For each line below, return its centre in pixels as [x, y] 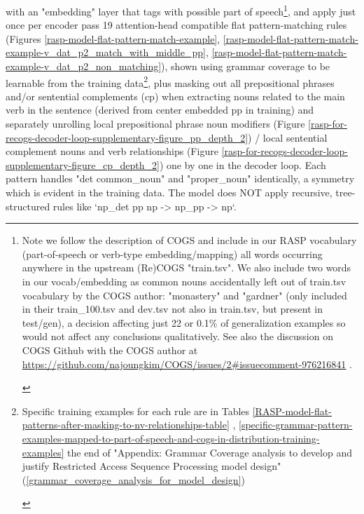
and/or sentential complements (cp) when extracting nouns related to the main [175, 96]
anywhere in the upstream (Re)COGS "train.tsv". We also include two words [187, 268]
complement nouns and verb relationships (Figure [112, 151]
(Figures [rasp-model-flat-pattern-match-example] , [113, 38]
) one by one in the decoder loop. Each [243, 164]
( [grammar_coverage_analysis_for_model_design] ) [133, 479]
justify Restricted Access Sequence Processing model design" [152, 466]
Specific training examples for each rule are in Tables [136, 411]
